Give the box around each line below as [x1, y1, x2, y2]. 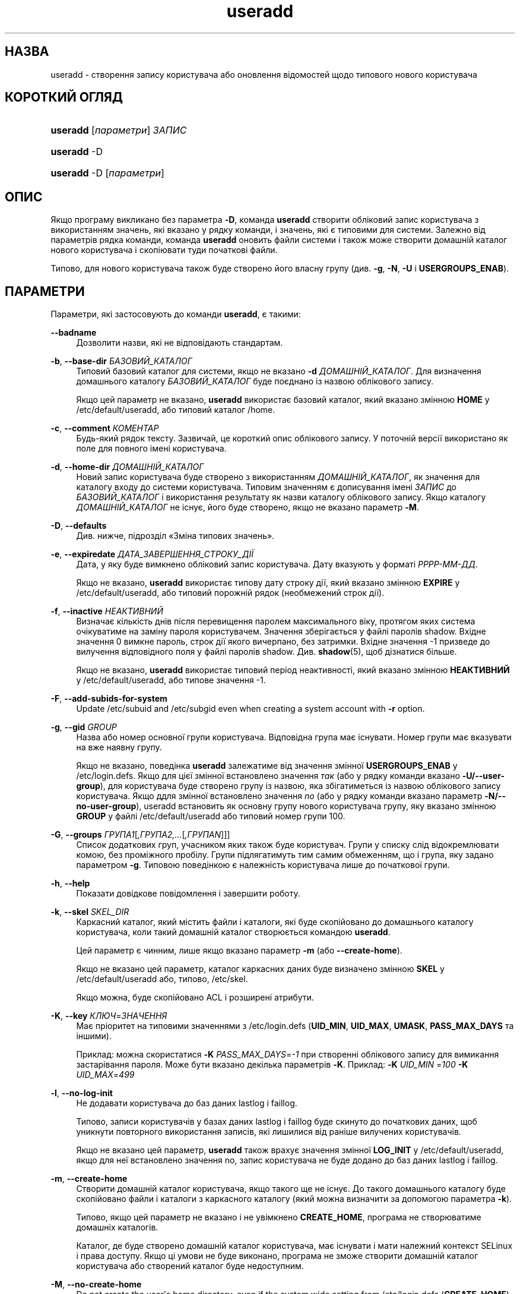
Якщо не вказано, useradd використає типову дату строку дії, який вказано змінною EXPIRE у [76, 577, 460, 588]
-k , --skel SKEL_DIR [50, 907, 129, 917]
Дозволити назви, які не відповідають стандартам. [76, 337, 283, 348]
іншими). [76, 1031, 112, 1041]
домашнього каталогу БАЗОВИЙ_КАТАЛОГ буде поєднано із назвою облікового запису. [76, 376, 434, 387]
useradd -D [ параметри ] [50, 167, 164, 179]
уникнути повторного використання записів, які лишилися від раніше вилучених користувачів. [76, 1126, 461, 1137]
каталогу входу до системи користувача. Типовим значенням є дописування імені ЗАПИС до [76, 482, 456, 493]
